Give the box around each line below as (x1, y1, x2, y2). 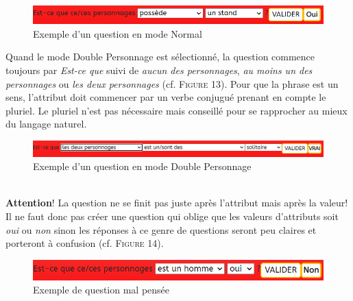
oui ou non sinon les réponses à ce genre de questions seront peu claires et (5, 222, 317, 237)
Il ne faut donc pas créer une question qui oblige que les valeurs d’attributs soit (5, 209, 339, 224)
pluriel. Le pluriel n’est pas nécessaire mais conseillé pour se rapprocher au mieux (5, 103, 348, 117)
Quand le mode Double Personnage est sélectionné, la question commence (5, 49, 315, 64)
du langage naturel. (5, 117, 87, 131)
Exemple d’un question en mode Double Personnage (33, 159, 252, 173)
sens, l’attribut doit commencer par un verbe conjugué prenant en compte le (5, 90, 326, 104)
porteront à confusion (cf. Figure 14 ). (5, 236, 164, 250)
